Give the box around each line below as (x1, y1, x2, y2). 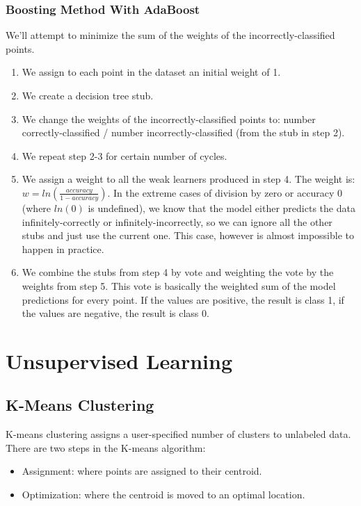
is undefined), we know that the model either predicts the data (88, 200, 355, 215)
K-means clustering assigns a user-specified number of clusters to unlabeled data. (6, 427, 351, 441)
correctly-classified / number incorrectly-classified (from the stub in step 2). (22, 125, 345, 140)
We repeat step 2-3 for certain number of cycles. (22, 148, 227, 163)
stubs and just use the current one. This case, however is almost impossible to (22, 228, 355, 243)
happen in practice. (22, 241, 104, 256)
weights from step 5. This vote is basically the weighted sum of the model (22, 278, 336, 293)
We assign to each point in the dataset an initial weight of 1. (22, 65, 281, 79)
